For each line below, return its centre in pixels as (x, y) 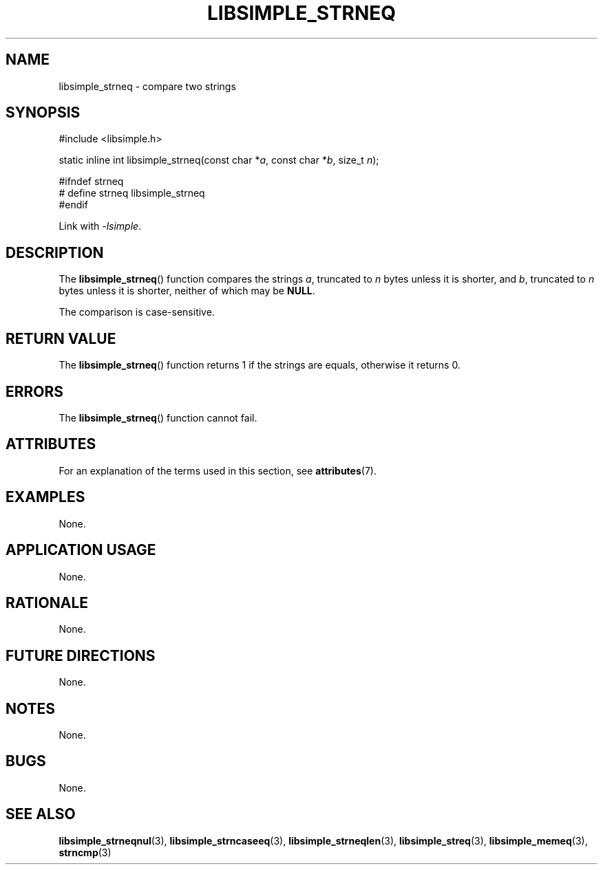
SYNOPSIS (43, 113)
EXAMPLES (45, 497)
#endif (73, 205)
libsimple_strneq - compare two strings (147, 86)
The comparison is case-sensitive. (137, 312)
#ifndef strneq (91, 182)
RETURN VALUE (61, 338)
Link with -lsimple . (100, 226)
